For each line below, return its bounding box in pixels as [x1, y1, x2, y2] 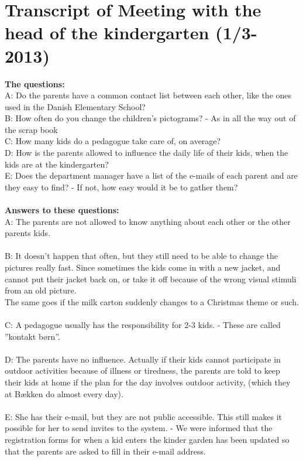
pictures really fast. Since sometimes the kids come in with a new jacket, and [5, 261, 281, 273]
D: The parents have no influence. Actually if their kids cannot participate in [5, 353, 281, 365]
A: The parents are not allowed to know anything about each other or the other [5, 215, 291, 227]
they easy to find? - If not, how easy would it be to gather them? [5, 180, 238, 193]
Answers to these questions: [5, 204, 119, 216]
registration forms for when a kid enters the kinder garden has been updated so [5, 433, 290, 445]
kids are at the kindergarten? [5, 158, 109, 170]
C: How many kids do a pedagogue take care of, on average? [5, 135, 221, 147]
